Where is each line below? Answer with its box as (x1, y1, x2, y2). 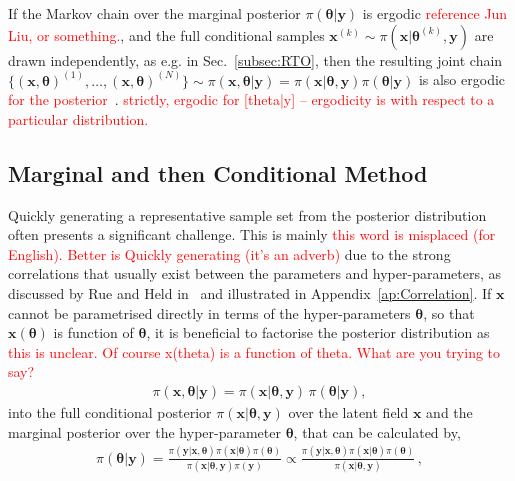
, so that (423, 302, 475, 323)
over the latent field (288, 401, 409, 422)
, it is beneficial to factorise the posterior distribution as (146, 322, 490, 343)
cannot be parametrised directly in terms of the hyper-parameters (8, 302, 411, 323)
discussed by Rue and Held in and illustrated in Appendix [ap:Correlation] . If (8, 282, 492, 303)
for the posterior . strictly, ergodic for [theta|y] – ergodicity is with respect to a (8, 89, 495, 110)
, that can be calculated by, (293, 421, 461, 442)
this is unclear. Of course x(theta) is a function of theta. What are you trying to (8, 341, 501, 362)
